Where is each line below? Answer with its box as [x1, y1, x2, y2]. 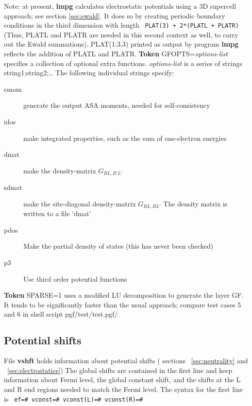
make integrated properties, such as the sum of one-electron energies [23, 133, 227, 143]
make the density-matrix [23, 165, 96, 175]
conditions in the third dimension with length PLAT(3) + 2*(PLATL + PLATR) [4, 20, 239, 30]
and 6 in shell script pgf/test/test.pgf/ [4, 309, 118, 319]
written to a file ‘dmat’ [23, 208, 92, 219]
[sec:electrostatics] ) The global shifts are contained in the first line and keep [7, 365, 233, 375]
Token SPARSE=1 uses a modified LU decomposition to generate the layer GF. [4, 290, 244, 300]
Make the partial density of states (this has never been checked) [23, 241, 214, 251]
